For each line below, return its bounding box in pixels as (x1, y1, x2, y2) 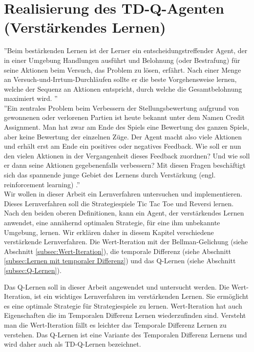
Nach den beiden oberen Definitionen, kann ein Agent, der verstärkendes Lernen (4, 208, 244, 218)
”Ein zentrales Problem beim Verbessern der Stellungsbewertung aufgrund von (4, 102, 239, 113)
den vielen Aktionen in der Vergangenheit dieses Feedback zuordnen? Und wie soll (4, 150, 250, 160)
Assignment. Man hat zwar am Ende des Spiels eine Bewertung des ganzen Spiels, (4, 122, 249, 132)
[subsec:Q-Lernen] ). (4, 265, 62, 275)
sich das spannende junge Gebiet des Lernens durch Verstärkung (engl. (4, 170, 216, 180)
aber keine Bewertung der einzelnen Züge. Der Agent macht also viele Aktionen (4, 131, 242, 141)
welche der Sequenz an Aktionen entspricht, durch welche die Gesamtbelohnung (4, 83, 242, 94)
